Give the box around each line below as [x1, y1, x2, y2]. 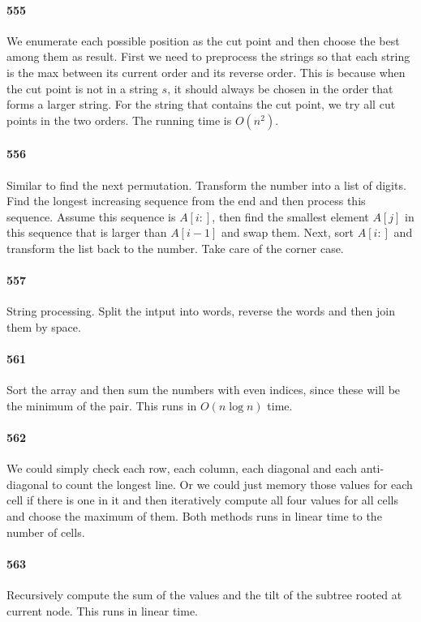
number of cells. [6, 523, 85, 540]
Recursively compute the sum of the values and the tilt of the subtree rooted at [6, 586, 402, 603]
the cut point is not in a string [6, 79, 158, 97]
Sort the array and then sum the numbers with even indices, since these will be [6, 381, 401, 398]
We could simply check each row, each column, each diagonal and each [6, 460, 358, 477]
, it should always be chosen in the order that [167, 79, 393, 97]
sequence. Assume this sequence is [6, 208, 176, 225]
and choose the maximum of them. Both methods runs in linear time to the [6, 508, 382, 525]
